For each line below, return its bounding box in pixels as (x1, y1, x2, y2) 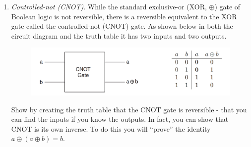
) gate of (214, 1, 241, 11)
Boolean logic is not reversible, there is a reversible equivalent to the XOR (11, 11, 237, 21)
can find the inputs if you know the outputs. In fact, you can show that (11, 114, 229, 124)
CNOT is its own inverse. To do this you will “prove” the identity (11, 123, 211, 134)
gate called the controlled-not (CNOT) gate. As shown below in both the (11, 21, 233, 31)
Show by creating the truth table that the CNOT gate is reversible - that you (11, 104, 247, 114)
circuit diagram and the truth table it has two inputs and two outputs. (11, 30, 227, 41)
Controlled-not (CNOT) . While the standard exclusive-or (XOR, (11, 1, 207, 11)
